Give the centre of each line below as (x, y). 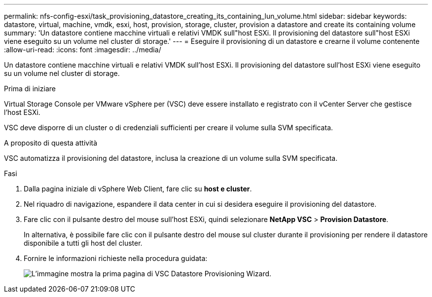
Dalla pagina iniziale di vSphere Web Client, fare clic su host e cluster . (138, 189)
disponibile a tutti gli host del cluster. (83, 243)
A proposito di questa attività (51, 143)
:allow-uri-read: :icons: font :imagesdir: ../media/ (83, 50)
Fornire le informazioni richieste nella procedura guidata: (116, 258)
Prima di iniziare (30, 89)
